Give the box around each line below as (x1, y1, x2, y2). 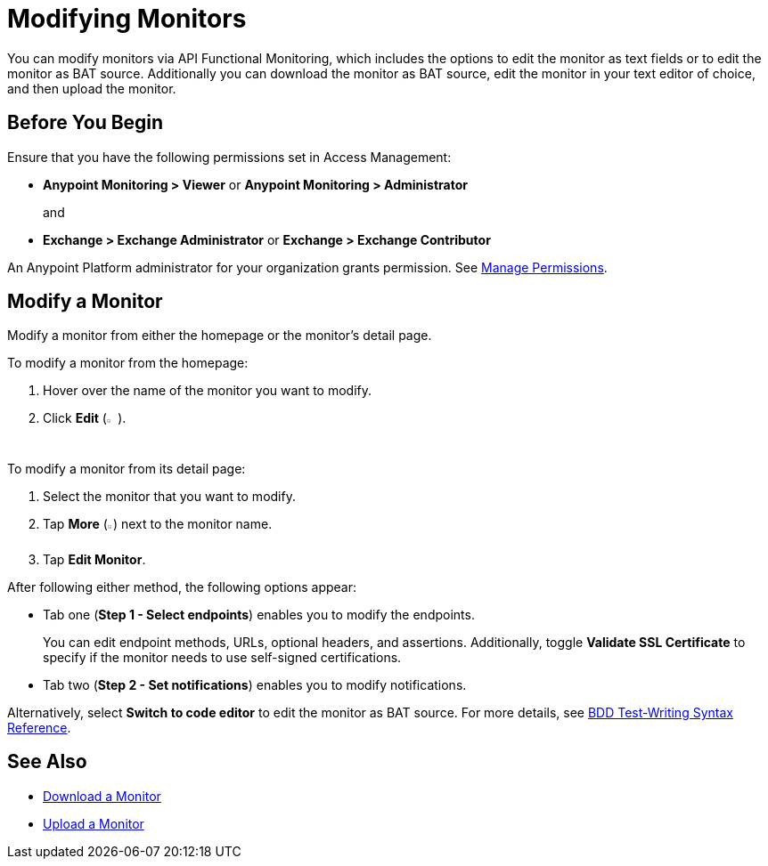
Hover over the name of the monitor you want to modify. (43, 383, 372, 399)
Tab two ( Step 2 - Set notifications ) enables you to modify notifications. (43, 676, 467, 692)
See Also (7, 750, 87, 773)
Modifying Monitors (7, 4, 247, 34)
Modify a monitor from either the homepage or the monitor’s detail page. (7, 328, 432, 344)
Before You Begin (7, 111, 164, 134)
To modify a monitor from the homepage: (7, 355, 249, 371)
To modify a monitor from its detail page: (7, 460, 246, 476)
